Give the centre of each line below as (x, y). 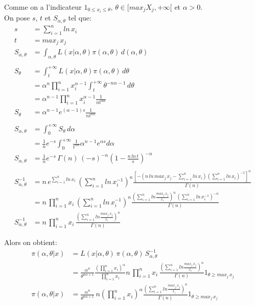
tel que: (80, 18)
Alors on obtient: (31, 242)
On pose (17, 18)
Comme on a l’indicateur (43, 7)
